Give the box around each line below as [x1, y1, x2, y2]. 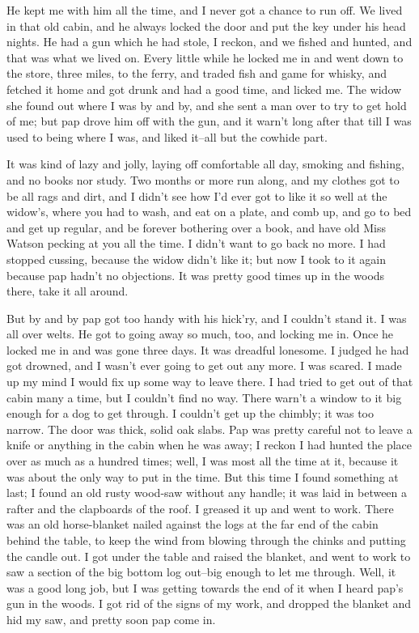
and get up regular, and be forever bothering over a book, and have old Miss [6, 219, 387, 236]
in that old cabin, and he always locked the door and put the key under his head [6, 17, 406, 34]
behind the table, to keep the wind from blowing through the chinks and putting [6, 532, 406, 548]
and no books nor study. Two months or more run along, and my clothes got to [6, 171, 400, 188]
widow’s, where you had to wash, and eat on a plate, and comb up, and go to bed [6, 203, 412, 220]
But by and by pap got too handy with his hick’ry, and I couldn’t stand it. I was [6, 309, 407, 326]
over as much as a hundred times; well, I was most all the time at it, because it [6, 452, 399, 469]
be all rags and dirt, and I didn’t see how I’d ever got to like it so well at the [6, 187, 387, 204]
